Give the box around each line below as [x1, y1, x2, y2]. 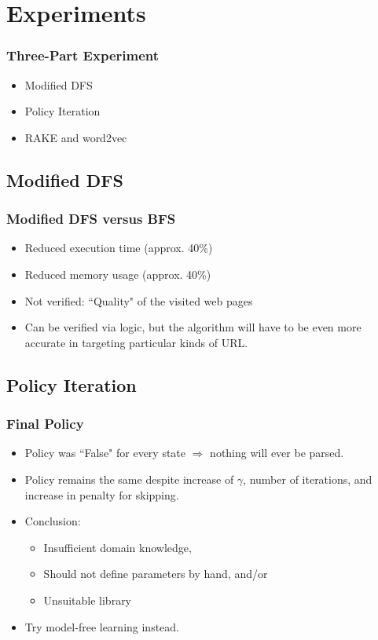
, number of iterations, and [243, 470, 372, 487]
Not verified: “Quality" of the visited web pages [24, 292, 253, 309]
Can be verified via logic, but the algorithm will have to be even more [24, 319, 361, 335]
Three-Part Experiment [6, 46, 160, 65]
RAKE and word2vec [24, 129, 127, 145]
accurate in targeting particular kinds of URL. [24, 334, 248, 350]
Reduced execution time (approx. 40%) [24, 240, 213, 256]
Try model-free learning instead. [24, 618, 180, 635]
